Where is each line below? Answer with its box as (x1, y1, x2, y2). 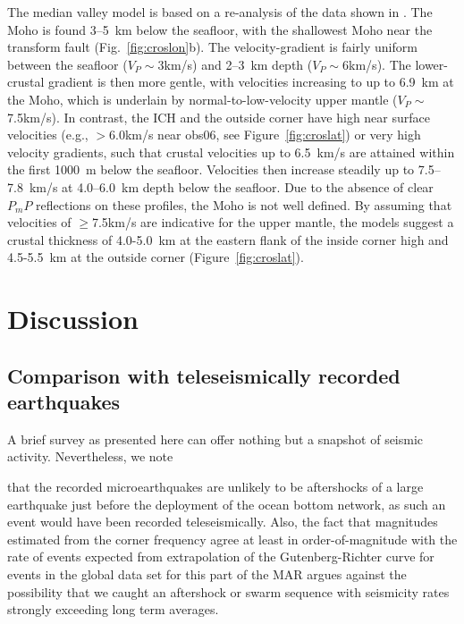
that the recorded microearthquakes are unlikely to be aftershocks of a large (7, 477, 424, 496)
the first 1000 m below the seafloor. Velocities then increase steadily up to (7, 160, 415, 179)
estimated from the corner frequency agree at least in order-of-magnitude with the (7, 529, 458, 548)
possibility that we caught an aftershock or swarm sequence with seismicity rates (7, 582, 450, 601)
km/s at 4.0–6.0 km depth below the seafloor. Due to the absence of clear (29, 177, 434, 196)
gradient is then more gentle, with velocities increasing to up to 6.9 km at (48, 72, 454, 91)
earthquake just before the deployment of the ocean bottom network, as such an (7, 494, 446, 513)
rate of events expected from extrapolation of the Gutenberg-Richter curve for (7, 547, 434, 566)
